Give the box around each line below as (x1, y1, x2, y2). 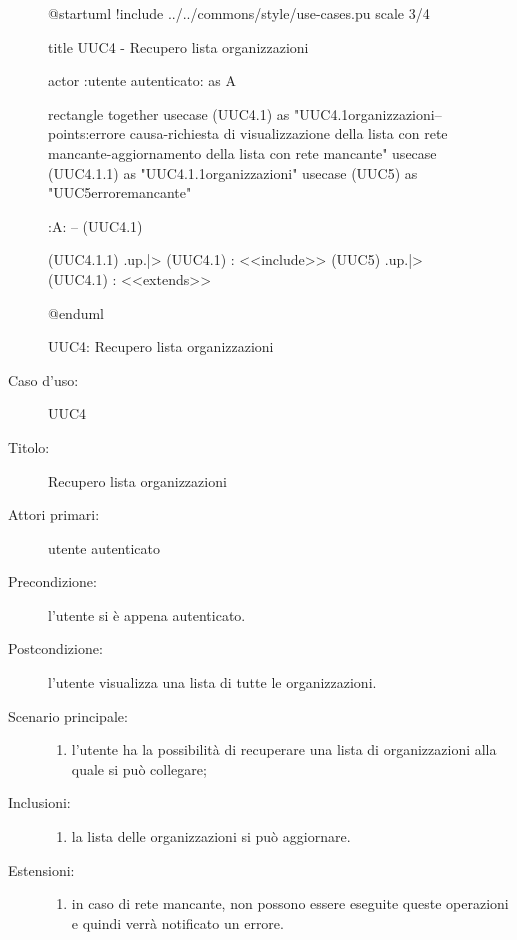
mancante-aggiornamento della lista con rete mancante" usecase (48, 142, 437, 163)
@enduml (48, 302, 105, 323)
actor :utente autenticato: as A (48, 70, 236, 91)
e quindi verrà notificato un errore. (71, 912, 284, 933)
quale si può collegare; (71, 758, 207, 779)
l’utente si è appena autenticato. (48, 604, 246, 625)
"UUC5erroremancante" (48, 182, 192, 203)
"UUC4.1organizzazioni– (294, 103, 442, 124)
